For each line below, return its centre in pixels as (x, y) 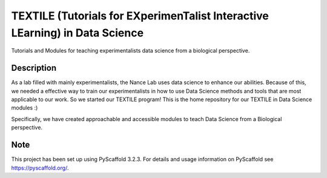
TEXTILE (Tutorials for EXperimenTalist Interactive (140, 16)
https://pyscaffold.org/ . (40, 168)
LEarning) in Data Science (78, 33)
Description (34, 68)
